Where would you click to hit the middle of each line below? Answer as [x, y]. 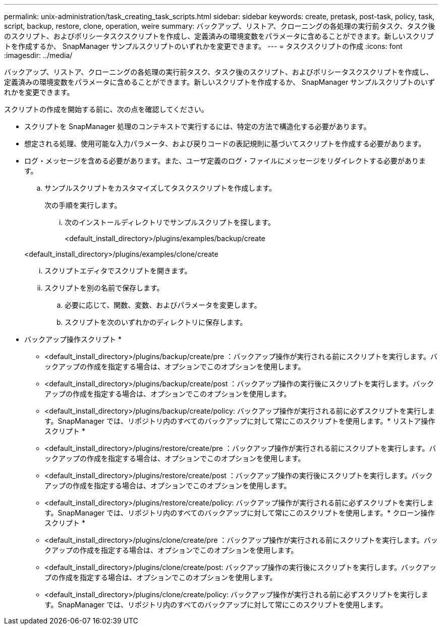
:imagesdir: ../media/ [38, 55]
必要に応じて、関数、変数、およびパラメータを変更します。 [163, 305]
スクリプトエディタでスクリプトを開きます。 [118, 271]
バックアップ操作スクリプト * [73, 339]
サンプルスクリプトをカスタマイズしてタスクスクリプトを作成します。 [160, 188]
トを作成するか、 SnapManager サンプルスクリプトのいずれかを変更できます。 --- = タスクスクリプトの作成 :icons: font [203, 46]
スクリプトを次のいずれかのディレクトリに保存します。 [156, 322]
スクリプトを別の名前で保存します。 [104, 288]
